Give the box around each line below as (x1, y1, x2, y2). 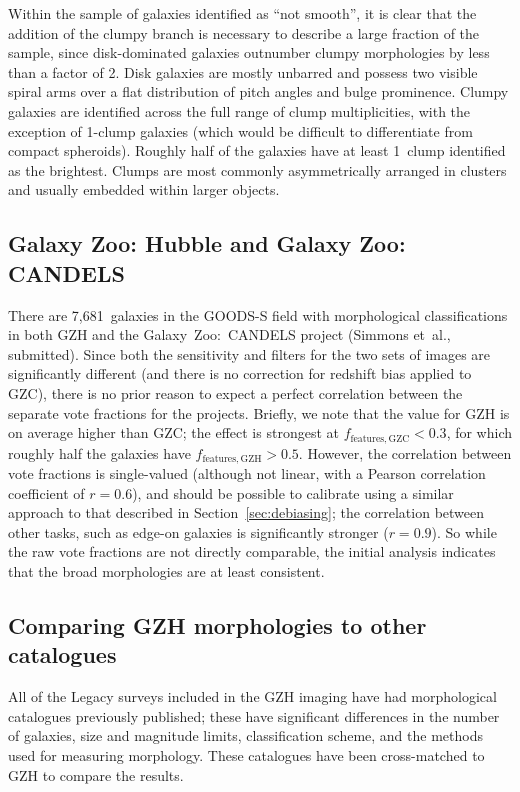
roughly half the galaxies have (8, 442, 191, 463)
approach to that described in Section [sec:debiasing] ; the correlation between (8, 502, 485, 523)
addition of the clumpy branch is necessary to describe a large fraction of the (8, 22, 480, 43)
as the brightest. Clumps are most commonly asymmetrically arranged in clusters (8, 159, 507, 180)
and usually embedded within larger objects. (8, 179, 280, 200)
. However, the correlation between (298, 442, 512, 463)
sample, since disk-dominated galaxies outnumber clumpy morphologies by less (8, 42, 490, 63)
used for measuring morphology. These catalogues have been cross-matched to (8, 744, 485, 765)
